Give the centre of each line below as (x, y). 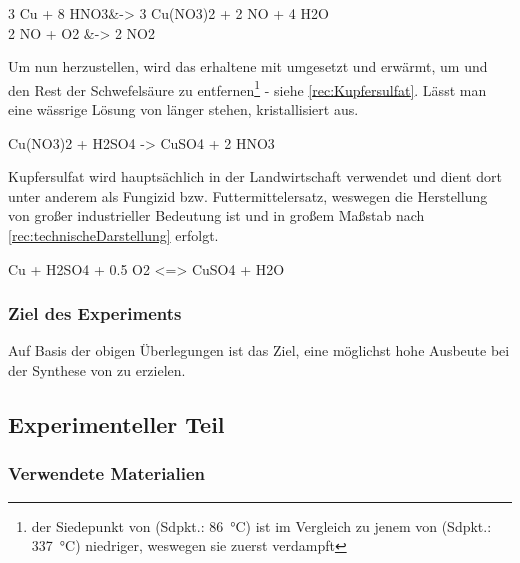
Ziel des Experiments (95, 313)
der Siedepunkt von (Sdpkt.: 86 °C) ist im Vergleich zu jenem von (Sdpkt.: (261, 525)
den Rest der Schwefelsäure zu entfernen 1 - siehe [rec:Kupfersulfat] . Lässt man (247, 88)
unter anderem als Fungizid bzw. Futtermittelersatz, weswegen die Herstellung (248, 195)
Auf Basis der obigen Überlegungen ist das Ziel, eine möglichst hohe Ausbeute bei (259, 350)
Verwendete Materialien (107, 473)
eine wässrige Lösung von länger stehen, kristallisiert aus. (183, 109)
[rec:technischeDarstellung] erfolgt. (113, 235)
